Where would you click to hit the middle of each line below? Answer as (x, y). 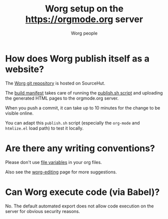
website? (25, 69)
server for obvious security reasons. (43, 211)
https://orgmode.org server (84, 19)
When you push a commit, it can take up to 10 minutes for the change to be (83, 107)
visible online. (20, 113)
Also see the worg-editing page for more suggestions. (61, 172)
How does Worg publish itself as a (77, 58)
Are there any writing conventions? (80, 148)
